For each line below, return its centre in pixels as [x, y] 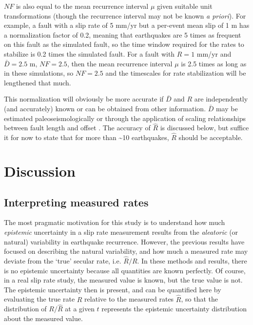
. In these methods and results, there [192, 260]
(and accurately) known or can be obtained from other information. [105, 108]
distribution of [25, 309]
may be [227, 108]
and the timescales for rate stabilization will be [176, 73]
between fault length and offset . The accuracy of [77, 128]
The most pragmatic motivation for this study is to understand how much [115, 222]
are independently [221, 99]
